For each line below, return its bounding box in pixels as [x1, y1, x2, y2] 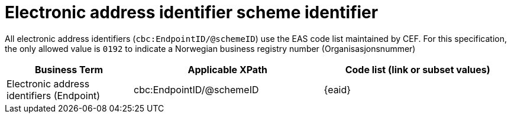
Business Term [34, 63, 104, 76]
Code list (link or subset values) [345, 63, 490, 76]
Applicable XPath [187, 63, 267, 76]
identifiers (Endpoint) [7, 89, 101, 101]
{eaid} [324, 83, 351, 96]
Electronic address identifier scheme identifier [5, 2, 379, 22]
